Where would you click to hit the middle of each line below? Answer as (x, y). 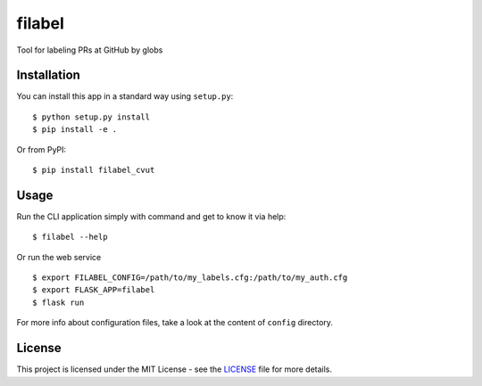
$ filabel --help (70, 237)
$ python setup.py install (91, 117)
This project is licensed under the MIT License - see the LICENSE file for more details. (175, 369)
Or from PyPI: (42, 149)
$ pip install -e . (75, 130)
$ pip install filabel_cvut (94, 170)
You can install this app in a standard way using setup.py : (125, 96)
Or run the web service (59, 257)
